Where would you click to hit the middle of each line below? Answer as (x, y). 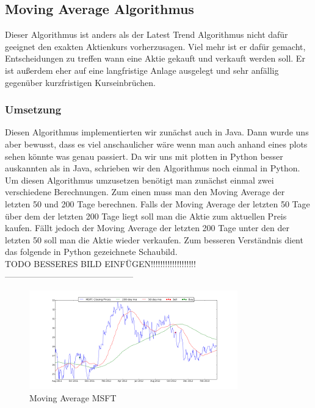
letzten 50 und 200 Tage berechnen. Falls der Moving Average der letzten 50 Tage (157, 203)
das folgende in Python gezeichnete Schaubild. (91, 252)
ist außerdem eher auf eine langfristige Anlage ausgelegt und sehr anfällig (142, 70)
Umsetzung (33, 109)
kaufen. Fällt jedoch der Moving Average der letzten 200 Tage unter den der (147, 228)
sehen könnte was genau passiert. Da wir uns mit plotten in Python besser (144, 156)
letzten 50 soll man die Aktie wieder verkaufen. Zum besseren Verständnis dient (154, 239)
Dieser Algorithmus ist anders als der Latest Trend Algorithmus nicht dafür (147, 34)
